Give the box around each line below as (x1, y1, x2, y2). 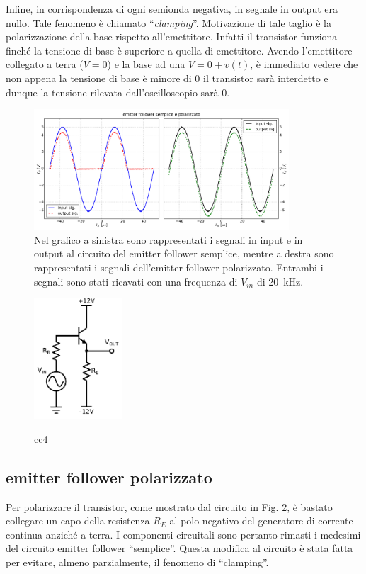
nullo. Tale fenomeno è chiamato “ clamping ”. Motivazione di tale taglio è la (6, 15, 331, 30)
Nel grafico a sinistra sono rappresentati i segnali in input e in (34, 232, 303, 247)
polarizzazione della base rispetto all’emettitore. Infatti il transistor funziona (6, 29, 338, 44)
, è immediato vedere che (250, 57, 358, 72)
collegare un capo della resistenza (6, 513, 150, 528)
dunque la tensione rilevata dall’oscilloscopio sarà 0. (6, 84, 230, 99)
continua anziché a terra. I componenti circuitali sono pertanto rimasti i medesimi (6, 527, 361, 541)
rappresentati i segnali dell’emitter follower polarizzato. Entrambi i (34, 259, 324, 274)
